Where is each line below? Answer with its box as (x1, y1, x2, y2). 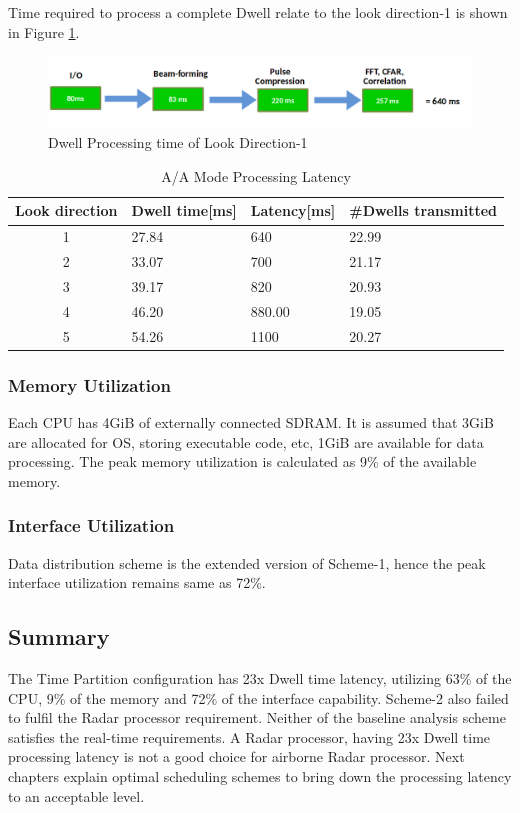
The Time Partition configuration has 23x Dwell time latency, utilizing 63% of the (8, 667, 512, 688)
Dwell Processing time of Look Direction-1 (48, 132, 308, 153)
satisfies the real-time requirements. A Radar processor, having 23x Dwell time (8, 726, 491, 747)
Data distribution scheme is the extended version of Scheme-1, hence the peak (8, 552, 486, 573)
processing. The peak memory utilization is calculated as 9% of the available (8, 451, 477, 472)
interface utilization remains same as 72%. (8, 572, 266, 593)
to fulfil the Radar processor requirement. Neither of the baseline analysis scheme (8, 707, 506, 728)
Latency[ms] (250, 200, 336, 221)
